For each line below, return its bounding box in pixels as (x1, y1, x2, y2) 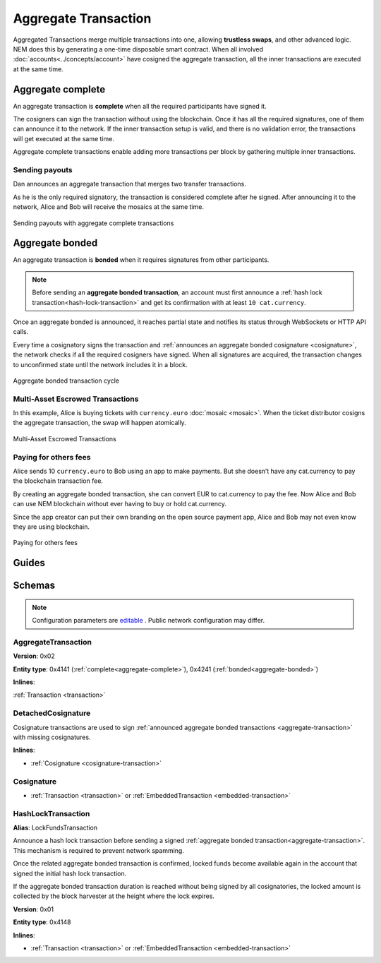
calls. (13, 328, 29, 336)
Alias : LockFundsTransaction (13, 823, 98, 832)
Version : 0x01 (13, 904, 54, 914)
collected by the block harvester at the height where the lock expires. (13, 892, 215, 900)
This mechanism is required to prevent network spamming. (13, 846, 185, 854)
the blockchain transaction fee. (13, 477, 104, 485)
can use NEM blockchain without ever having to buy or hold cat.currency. (13, 500, 227, 508)
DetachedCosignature (13, 708, 91, 718)
